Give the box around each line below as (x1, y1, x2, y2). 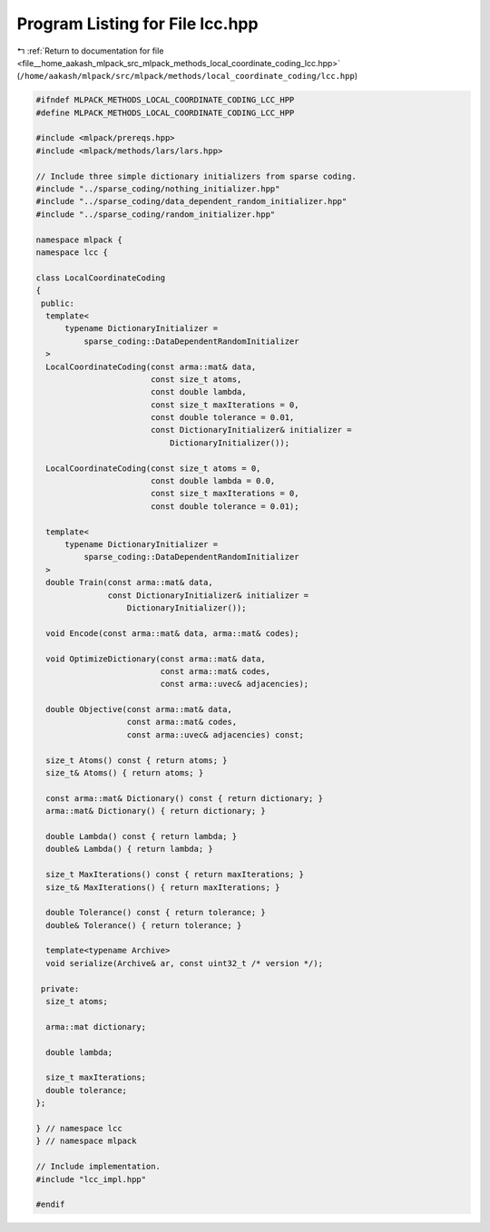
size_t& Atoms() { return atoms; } (45, 768, 204, 778)
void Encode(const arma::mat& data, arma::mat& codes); (45, 628, 299, 639)
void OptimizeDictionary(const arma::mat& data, (45, 653, 267, 664)
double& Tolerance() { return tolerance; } (45, 920, 242, 930)
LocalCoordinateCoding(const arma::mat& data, (45, 361, 257, 372)
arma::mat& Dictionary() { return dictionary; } (45, 806, 267, 816)
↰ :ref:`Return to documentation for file (16, 45, 164, 56)
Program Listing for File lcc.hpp (16, 14, 259, 34)
